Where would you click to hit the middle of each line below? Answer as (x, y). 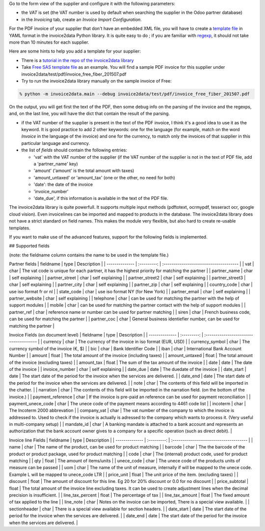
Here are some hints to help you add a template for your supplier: (75, 51)
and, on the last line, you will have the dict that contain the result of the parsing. (90, 113)
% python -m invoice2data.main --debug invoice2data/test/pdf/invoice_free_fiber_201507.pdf (134, 94)
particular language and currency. (56, 143)
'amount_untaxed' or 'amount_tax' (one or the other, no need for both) (104, 177)
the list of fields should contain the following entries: (74, 150)
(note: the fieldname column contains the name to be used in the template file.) (89, 255)
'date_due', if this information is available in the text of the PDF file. (101, 198)
